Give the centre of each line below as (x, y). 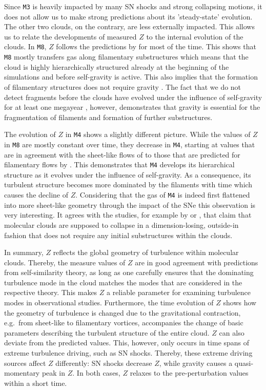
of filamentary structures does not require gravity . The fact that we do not (123, 86)
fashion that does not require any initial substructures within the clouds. (118, 235)
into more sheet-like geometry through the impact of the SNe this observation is (130, 204)
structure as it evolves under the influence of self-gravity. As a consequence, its (128, 174)
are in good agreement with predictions (197, 262)
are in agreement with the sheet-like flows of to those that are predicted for (122, 154)
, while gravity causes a (196, 363)
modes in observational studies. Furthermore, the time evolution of (109, 303)
